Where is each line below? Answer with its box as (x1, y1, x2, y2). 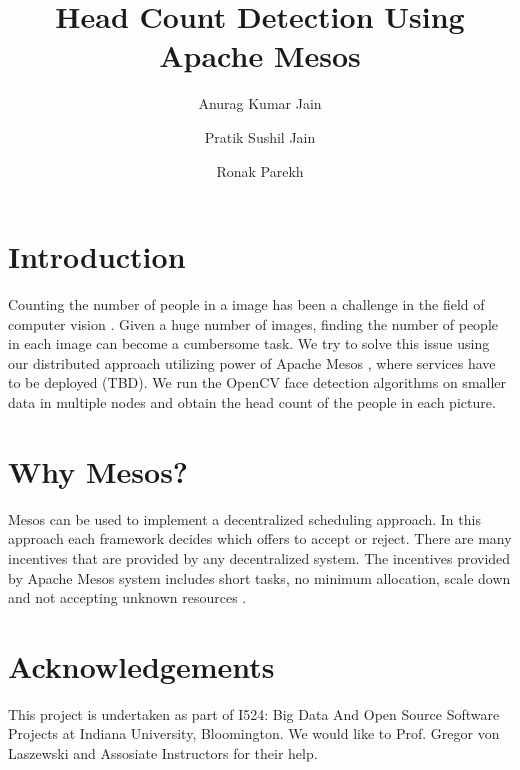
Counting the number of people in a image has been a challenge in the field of (8, 294, 485, 315)
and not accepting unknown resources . (8, 587, 247, 608)
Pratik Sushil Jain (204, 126, 316, 147)
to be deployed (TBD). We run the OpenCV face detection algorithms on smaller (8, 372, 507, 393)
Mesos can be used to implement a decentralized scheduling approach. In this (8, 508, 481, 529)
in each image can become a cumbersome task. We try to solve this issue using (8, 333, 490, 354)
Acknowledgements (8, 645, 275, 686)
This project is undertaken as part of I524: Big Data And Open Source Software (8, 703, 500, 724)
